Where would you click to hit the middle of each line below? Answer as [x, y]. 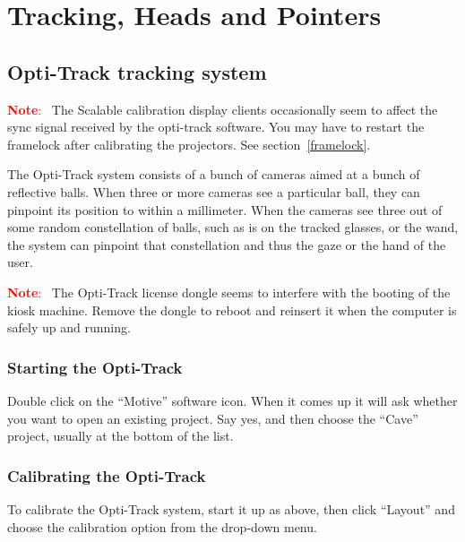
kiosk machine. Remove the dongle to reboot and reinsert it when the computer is [232, 310]
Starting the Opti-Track [95, 367]
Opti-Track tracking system [137, 71]
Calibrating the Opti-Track [107, 475]
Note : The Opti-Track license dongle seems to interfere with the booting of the [229, 292]
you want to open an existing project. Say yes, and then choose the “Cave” [213, 418]
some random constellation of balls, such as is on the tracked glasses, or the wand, [233, 227]
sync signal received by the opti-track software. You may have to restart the [216, 127]
